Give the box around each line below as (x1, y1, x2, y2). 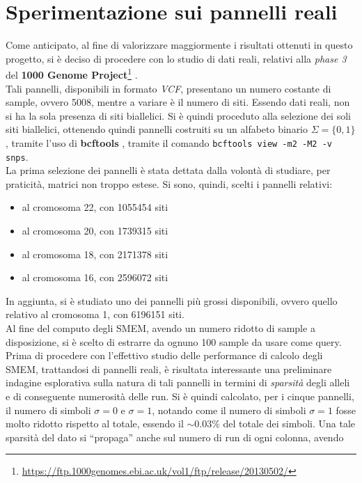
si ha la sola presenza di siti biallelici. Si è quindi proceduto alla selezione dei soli (6, 108, 351, 122)
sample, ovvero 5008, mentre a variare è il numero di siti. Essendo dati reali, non (6, 95, 350, 109)
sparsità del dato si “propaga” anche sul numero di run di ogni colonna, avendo (6, 429, 344, 444)
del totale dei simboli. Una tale (223, 416, 356, 431)
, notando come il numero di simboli (152, 402, 306, 417)
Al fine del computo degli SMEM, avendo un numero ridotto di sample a (6, 321, 315, 335)
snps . (6, 149, 29, 164)
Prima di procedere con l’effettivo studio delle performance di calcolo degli (6, 348, 323, 363)
